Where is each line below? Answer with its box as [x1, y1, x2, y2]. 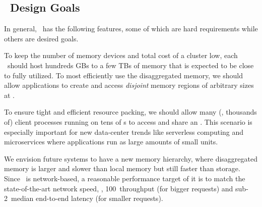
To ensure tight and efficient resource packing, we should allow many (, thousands [4, 107, 257, 117]
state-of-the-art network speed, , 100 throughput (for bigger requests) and [4, 183, 233, 193]
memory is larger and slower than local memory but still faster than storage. [4, 163, 240, 174]
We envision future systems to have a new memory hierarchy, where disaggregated [4, 153, 258, 164]
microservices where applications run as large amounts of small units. [4, 136, 218, 147]
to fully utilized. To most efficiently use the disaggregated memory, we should [4, 70, 243, 80]
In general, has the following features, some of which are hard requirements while [4, 23, 258, 34]
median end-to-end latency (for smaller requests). [11, 193, 163, 203]
